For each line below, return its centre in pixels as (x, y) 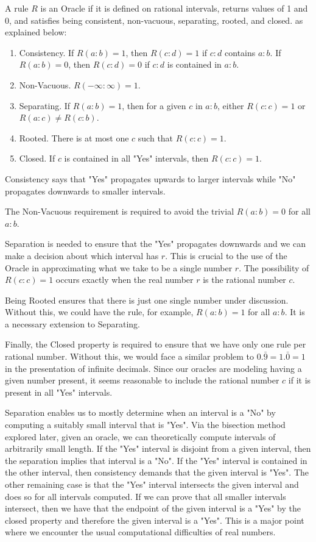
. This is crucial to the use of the (226, 255)
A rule (17, 8)
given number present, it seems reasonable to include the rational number (142, 380)
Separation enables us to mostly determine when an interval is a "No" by (140, 412)
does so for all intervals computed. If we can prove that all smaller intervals (146, 496)
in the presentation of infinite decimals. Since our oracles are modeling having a (153, 368)
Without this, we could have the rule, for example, (99, 312)
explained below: (36, 32)
